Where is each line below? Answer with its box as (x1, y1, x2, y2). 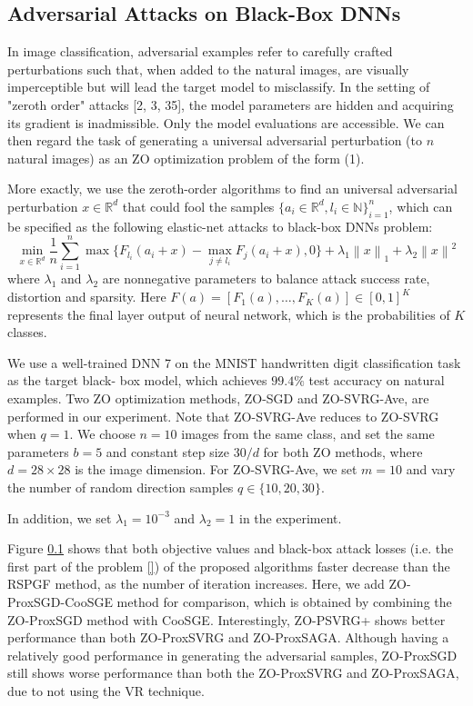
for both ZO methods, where (263, 442, 423, 461)
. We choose (69, 424, 136, 443)
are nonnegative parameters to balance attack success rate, (102, 269, 430, 288)
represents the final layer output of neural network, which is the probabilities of (7, 304, 450, 323)
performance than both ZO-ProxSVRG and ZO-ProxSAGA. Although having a (7, 628, 449, 647)
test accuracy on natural (308, 371, 445, 390)
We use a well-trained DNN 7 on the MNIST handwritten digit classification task (7, 353, 461, 372)
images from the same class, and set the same (181, 424, 435, 443)
